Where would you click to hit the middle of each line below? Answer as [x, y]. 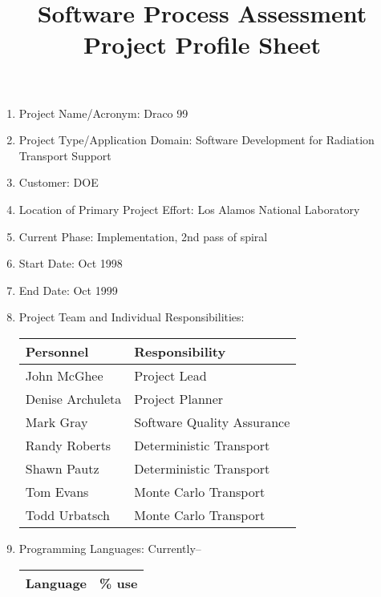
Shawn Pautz [62, 468]
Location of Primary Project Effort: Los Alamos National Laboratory [189, 209]
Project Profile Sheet [202, 44]
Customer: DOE [59, 182]
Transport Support [65, 155]
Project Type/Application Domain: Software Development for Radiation [197, 140]
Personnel [57, 351]
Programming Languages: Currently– [110, 548]
